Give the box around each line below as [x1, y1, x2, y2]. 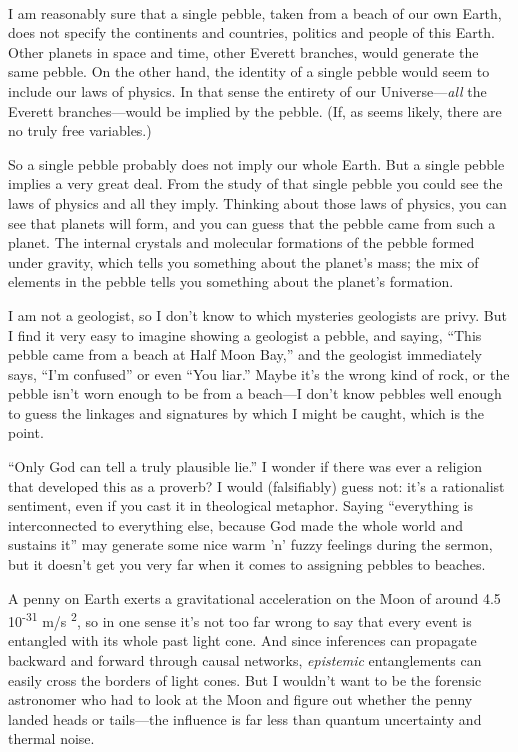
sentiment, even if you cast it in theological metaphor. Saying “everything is [8, 495, 474, 516]
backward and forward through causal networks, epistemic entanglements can [8, 650, 482, 671]
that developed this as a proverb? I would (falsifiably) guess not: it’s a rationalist [8, 475, 505, 496]
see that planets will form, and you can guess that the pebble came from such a [8, 212, 496, 233]
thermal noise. [8, 728, 95, 749]
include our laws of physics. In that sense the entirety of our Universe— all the [8, 80, 487, 101]
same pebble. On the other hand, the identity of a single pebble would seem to [8, 61, 490, 82]
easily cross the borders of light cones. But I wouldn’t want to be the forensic [8, 669, 482, 690]
